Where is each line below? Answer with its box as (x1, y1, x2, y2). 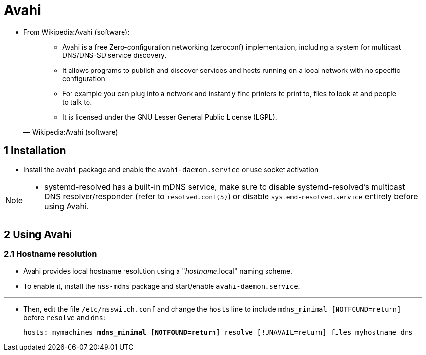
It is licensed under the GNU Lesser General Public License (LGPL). (62, 112, 277, 121)
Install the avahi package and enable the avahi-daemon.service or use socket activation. (23, 165, 320, 174)
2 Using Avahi (4, 229, 72, 241)
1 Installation (4, 144, 66, 157)
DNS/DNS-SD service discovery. (62, 51, 167, 59)
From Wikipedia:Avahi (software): (23, 27, 130, 36)
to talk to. (62, 97, 92, 106)
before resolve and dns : (23, 313, 105, 321)
